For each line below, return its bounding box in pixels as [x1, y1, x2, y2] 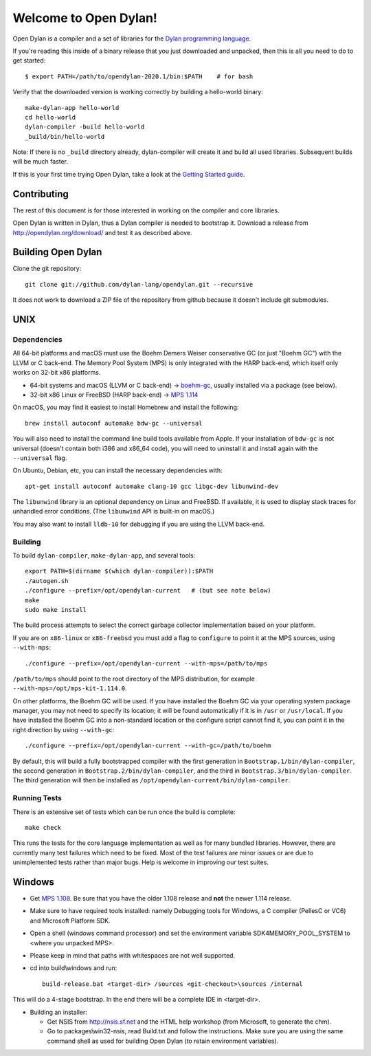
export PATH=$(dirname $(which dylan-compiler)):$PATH [25, 567, 214, 575]
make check [25, 824, 62, 831]
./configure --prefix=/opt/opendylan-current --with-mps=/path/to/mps [25, 659, 268, 667]
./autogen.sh [25, 577, 69, 584]
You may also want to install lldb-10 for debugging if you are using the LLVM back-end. [12, 520, 265, 528]
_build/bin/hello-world [25, 133, 105, 140]
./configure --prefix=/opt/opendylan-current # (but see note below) [25, 586, 271, 595]
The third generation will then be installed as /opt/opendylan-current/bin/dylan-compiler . [12, 776, 291, 784]
